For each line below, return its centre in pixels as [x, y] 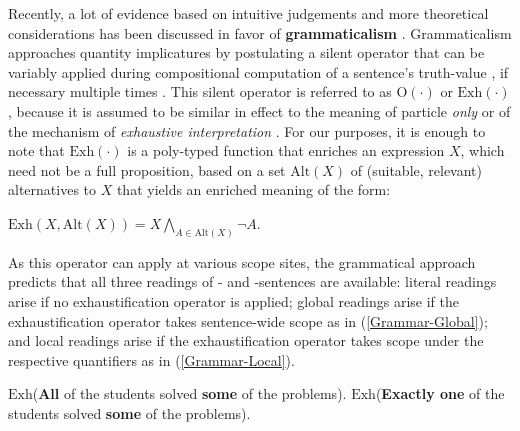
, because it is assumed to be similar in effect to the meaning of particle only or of [259, 110]
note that [36, 150]
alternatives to [52, 189]
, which [482, 150]
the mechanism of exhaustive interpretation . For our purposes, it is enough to [247, 130]
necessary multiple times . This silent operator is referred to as [200, 91]
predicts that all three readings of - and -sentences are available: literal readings [252, 281]
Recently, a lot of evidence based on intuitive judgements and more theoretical [248, 13]
